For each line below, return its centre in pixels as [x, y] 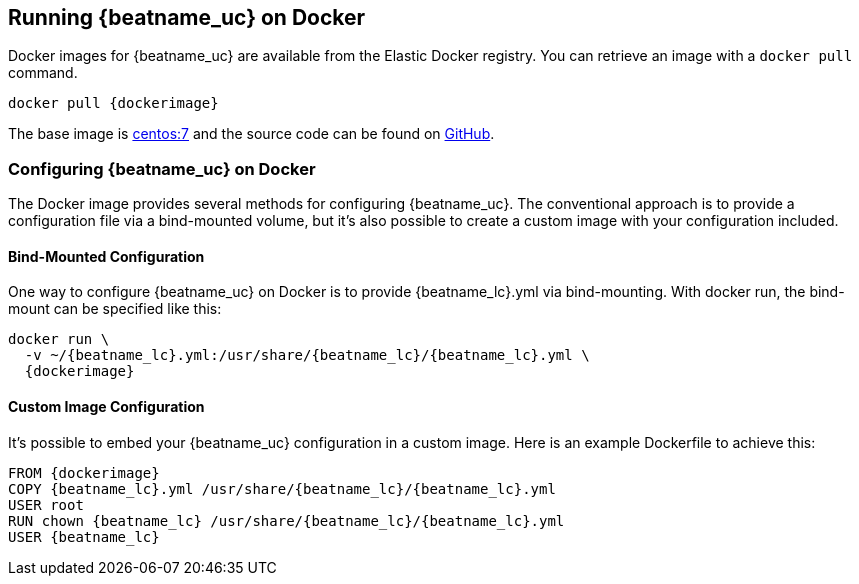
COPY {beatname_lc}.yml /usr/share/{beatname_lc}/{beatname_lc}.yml [282, 488]
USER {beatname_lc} [84, 536]
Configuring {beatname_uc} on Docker [162, 168]
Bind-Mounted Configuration [106, 256]
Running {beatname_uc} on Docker [187, 17]
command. [43, 73]
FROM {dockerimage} [84, 472]
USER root [46, 504]
